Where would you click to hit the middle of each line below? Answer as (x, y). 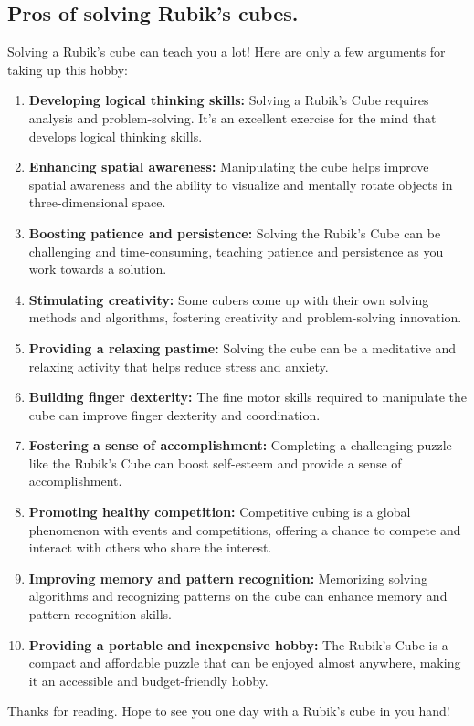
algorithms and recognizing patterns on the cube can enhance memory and (238, 596)
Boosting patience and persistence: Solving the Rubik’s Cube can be (235, 232)
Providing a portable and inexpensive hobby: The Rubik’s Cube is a (238, 644)
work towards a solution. (98, 269)
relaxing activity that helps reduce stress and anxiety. (179, 366)
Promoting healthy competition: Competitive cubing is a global (220, 512)
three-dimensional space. (97, 202)
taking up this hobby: (68, 69)
